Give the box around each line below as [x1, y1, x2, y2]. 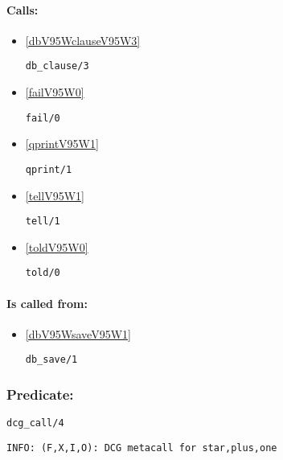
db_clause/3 [25, 60, 89, 72]
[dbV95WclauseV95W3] [25, 31, 141, 48]
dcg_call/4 [6, 417, 64, 429]
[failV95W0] [25, 84, 84, 101]
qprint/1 [25, 163, 72, 175]
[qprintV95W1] [25, 135, 99, 152]
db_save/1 [25, 354, 78, 366]
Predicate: [6, 384, 74, 405]
